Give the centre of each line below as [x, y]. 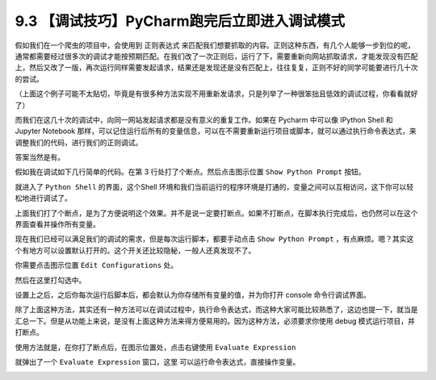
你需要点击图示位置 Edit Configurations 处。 [96, 265]
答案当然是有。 [40, 157]
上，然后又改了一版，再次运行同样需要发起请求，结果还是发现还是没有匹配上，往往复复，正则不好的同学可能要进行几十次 [216, 68]
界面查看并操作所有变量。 [57, 224]
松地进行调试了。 [43, 198]
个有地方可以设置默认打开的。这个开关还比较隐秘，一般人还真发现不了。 [135, 250]
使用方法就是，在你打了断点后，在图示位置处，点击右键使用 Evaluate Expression [155, 347]
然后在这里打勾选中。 [50, 280]
